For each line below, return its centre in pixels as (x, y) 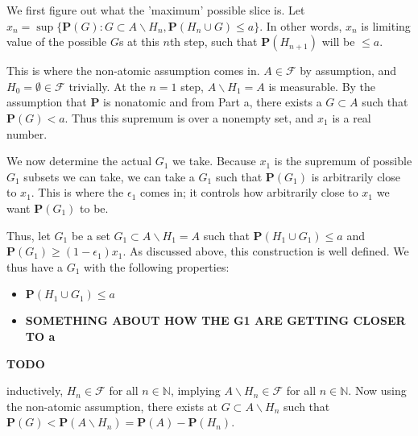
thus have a (35, 266)
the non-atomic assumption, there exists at (112, 406)
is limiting (386, 25)
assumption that (47, 102)
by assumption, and (348, 71)
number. (27, 133)
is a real (352, 117)
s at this (139, 42)
